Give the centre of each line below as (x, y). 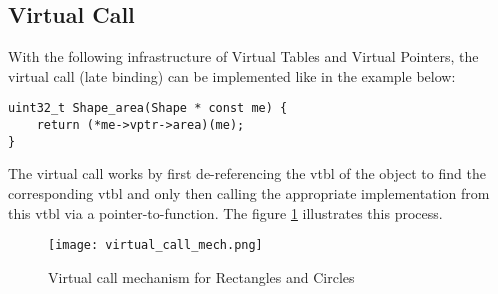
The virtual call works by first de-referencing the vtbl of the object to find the (247, 173)
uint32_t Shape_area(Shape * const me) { (148, 108)
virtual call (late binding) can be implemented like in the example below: (232, 75)
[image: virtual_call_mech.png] (155, 245)
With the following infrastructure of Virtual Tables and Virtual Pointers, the (243, 56)
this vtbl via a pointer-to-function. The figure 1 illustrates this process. (225, 212)
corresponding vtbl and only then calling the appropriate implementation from (249, 192)
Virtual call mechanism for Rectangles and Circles (201, 276)
